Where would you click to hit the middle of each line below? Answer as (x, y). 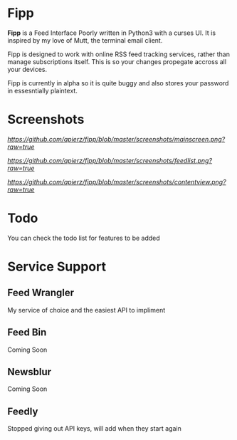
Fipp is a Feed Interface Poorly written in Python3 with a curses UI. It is (111, 33)
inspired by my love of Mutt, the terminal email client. (85, 40)
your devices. (27, 69)
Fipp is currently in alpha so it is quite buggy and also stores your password (118, 83)
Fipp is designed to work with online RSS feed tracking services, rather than (118, 54)
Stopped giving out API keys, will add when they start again (94, 429)
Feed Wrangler (41, 293)
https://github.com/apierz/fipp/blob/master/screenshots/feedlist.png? (110, 160)
